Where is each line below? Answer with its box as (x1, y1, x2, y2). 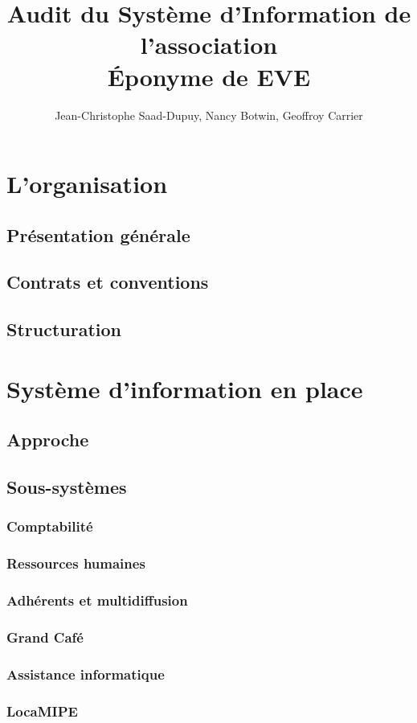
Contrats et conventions (6, 269, 209, 294)
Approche (6, 427, 89, 452)
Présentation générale (6, 222, 190, 247)
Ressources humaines (6, 553, 145, 573)
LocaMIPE (6, 700, 78, 721)
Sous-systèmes (6, 474, 127, 499)
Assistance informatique (6, 663, 165, 684)
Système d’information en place (6, 372, 363, 405)
